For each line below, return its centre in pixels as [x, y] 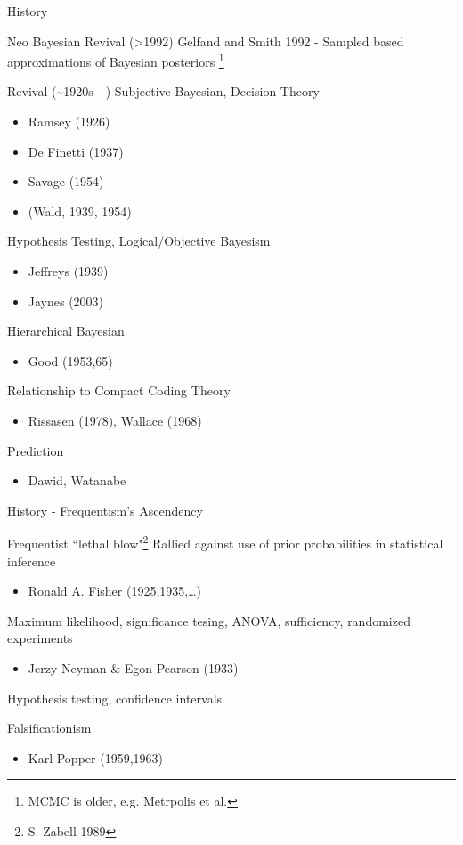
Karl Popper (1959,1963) [95, 757]
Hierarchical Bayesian [66, 331]
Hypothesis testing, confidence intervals [115, 698]
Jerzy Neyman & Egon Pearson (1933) [133, 667]
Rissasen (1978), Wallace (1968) [115, 420]
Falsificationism [49, 728]
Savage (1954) [66, 181]
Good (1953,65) [70, 360]
